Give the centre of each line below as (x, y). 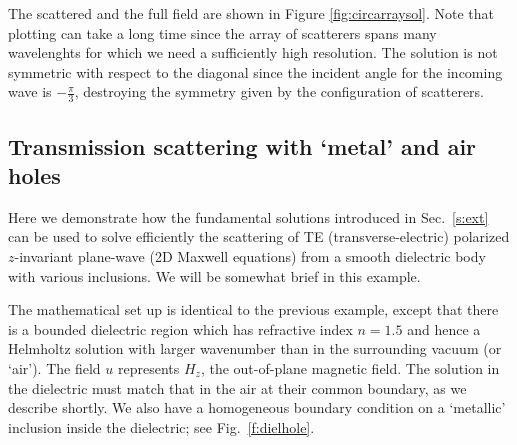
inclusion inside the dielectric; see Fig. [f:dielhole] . (161, 426)
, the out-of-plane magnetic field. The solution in (350, 367)
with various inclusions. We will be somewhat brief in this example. (214, 275)
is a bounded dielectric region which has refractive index (180, 328)
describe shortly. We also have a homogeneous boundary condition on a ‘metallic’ (257, 407)
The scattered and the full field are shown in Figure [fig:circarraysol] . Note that (251, 13)
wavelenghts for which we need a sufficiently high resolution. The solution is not (253, 52)
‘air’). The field (54, 367)
